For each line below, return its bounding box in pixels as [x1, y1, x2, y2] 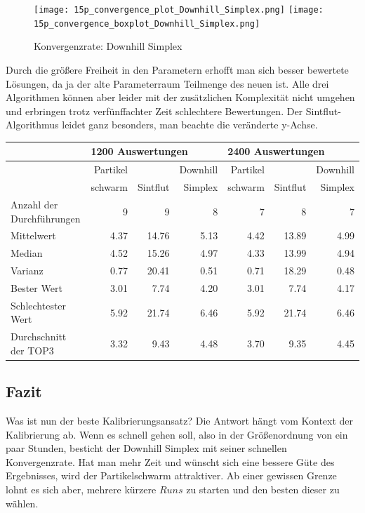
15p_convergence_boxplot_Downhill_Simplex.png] [34, 18, 260, 29]
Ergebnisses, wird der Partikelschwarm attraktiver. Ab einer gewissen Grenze [6, 468, 337, 483]
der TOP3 [11, 342, 54, 357]
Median [11, 246, 43, 260]
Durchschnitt [11, 329, 67, 344]
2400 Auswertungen [227, 144, 325, 159]
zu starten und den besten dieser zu [186, 482, 340, 497]
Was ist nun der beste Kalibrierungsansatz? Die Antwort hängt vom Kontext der [6, 413, 354, 428]
